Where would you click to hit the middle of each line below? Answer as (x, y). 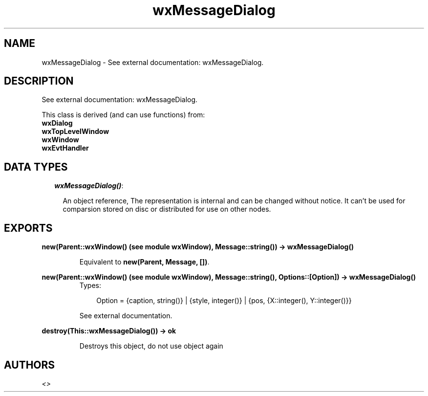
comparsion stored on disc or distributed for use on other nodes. (167, 209)
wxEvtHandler (65, 148)
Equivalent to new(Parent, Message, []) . (144, 262)
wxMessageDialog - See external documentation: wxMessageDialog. (153, 62)
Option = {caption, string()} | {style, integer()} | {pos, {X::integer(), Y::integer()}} (224, 301)
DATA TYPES (36, 167)
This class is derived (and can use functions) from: (123, 115)
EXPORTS (28, 228)
